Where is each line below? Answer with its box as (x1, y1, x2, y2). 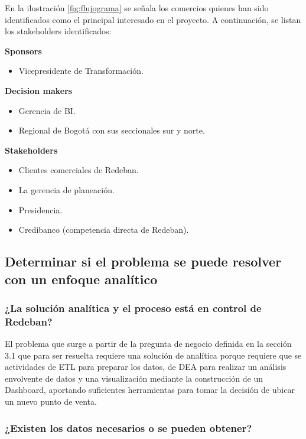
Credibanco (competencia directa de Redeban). (18, 223, 189, 236)
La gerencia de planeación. (18, 183, 115, 196)
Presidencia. (18, 203, 63, 216)
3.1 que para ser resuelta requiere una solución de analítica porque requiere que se (5, 349, 302, 361)
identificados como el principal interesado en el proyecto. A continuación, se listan (5, 13, 301, 25)
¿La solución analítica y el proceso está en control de (5, 300, 262, 315)
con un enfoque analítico (5, 269, 158, 288)
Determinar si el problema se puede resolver (5, 252, 282, 271)
